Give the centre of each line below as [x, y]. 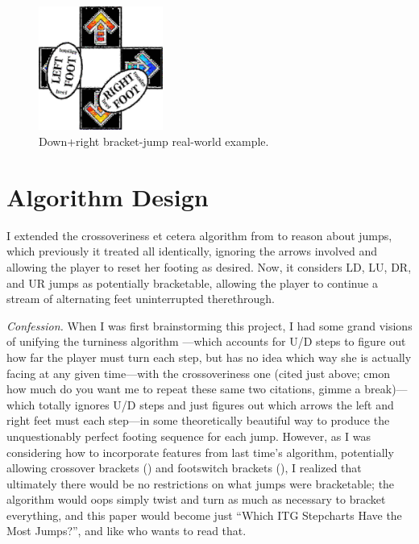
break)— [386, 389]
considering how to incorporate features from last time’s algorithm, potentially [200, 452]
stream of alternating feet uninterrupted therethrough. [141, 299]
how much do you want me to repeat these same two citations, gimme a [184, 389]
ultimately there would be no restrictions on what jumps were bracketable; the [201, 483]
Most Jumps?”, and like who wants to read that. [127, 531]
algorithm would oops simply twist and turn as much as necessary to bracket [196, 499]
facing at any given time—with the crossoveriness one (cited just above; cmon [199, 373]
